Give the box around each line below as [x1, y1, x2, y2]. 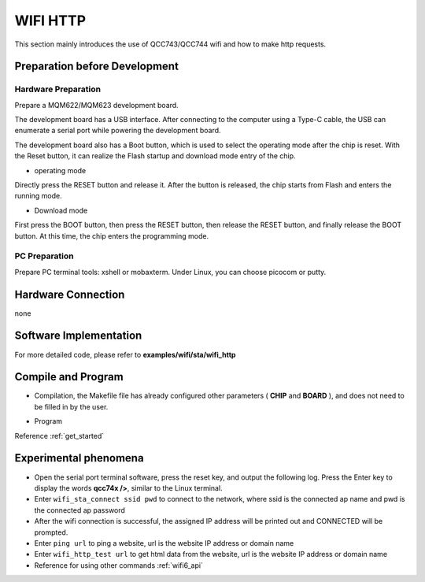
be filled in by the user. [34, 402, 109, 411]
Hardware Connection [14, 287, 125, 301]
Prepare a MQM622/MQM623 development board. [14, 100, 179, 109]
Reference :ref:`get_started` [14, 431, 105, 440]
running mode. [14, 191, 62, 201]
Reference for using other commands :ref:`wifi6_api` [34, 560, 204, 570]
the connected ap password [34, 505, 126, 515]
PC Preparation [14, 250, 74, 261]
